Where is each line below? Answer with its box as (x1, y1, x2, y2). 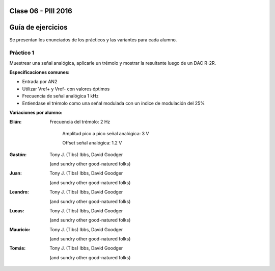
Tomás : (9, 245, 26, 251)
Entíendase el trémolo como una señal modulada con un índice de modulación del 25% (22, 100, 205, 106)
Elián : (9, 119, 22, 125)
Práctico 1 (9, 49, 35, 56)
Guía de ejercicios (9, 23, 68, 32)
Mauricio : (9, 226, 31, 232)
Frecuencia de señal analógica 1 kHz (22, 93, 99, 99)
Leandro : (9, 189, 29, 195)
